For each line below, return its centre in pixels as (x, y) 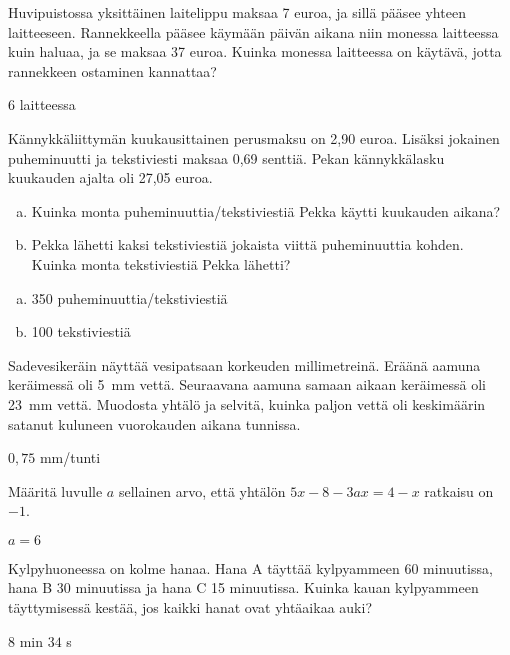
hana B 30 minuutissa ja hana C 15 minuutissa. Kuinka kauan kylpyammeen (243, 587)
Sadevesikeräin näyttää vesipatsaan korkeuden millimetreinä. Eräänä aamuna (244, 364)
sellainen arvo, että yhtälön (202, 490)
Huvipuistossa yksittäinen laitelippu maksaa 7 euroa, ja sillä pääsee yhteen (237, 12)
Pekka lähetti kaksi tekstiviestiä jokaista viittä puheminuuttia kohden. (247, 244)
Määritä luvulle (55, 490)
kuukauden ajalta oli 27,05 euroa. (110, 177)
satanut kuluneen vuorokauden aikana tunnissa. (154, 423)
